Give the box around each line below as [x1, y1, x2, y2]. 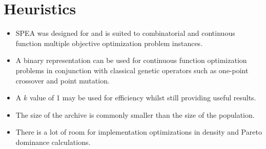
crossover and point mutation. [15, 75, 110, 86]
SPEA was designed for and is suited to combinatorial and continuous [15, 28, 235, 38]
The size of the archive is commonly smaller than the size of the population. [15, 109, 255, 120]
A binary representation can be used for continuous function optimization [15, 55, 247, 66]
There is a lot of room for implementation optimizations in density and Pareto [15, 126, 262, 137]
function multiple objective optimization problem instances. [15, 37, 203, 48]
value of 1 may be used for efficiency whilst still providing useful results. [29, 92, 256, 103]
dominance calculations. [15, 136, 91, 147]
